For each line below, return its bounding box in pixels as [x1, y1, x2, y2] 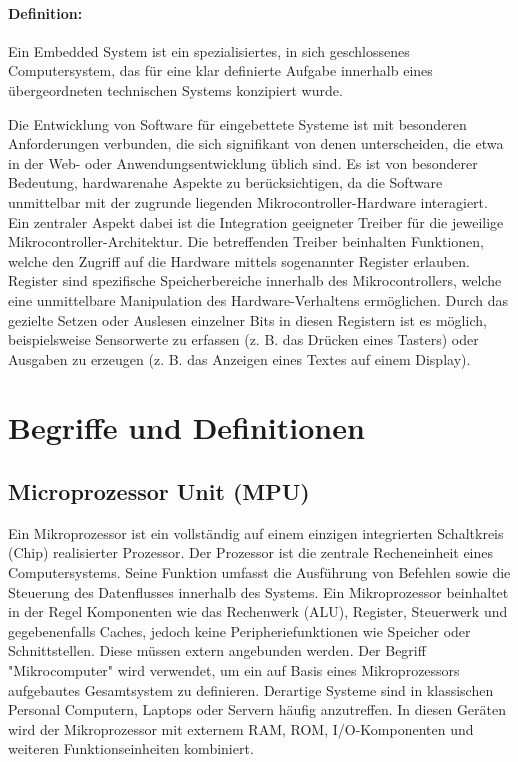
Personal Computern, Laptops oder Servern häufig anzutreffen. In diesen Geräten [8, 699, 507, 720]
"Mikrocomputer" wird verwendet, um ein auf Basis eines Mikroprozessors [8, 660, 460, 681]
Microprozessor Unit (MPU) [8, 476, 310, 507]
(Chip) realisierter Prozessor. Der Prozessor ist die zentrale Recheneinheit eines [8, 542, 493, 563]
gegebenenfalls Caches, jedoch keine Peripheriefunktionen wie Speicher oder [8, 620, 471, 641]
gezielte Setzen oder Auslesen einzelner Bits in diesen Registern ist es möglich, [8, 309, 487, 330]
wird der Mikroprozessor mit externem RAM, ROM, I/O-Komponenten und [8, 718, 474, 739]
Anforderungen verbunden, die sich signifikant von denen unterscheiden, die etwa [8, 133, 504, 154]
